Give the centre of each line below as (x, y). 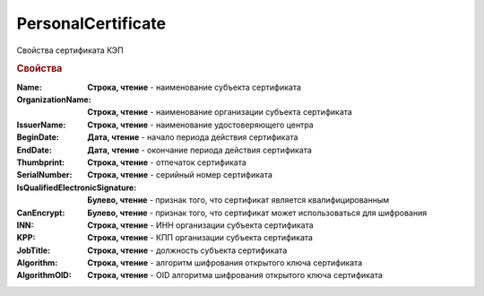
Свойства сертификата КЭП (70, 50)
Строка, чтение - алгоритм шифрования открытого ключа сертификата (225, 263)
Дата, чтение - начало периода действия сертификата (193, 137)
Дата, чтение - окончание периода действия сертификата (200, 150)
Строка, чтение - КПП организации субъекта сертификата (200, 238)
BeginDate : (38, 137)
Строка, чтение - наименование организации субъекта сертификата (220, 112)
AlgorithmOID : (44, 275)
